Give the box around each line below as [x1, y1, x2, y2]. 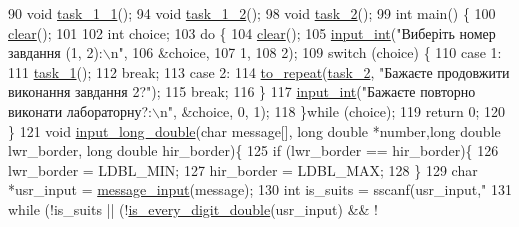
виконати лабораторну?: [8, 100, 152, 121]
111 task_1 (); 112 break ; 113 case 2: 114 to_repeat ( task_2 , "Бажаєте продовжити [8, 61, 510, 82]
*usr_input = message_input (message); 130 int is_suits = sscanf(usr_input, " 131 [8, 179, 512, 200]
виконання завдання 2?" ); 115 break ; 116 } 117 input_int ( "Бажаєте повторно [8, 81, 476, 102]
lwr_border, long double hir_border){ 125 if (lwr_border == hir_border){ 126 [8, 140, 499, 161]
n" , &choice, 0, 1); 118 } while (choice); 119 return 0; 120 [159, 100, 506, 121]
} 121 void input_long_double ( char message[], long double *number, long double [8, 120, 501, 141]
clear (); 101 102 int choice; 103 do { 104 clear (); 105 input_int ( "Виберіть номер [8, 22, 496, 43]
